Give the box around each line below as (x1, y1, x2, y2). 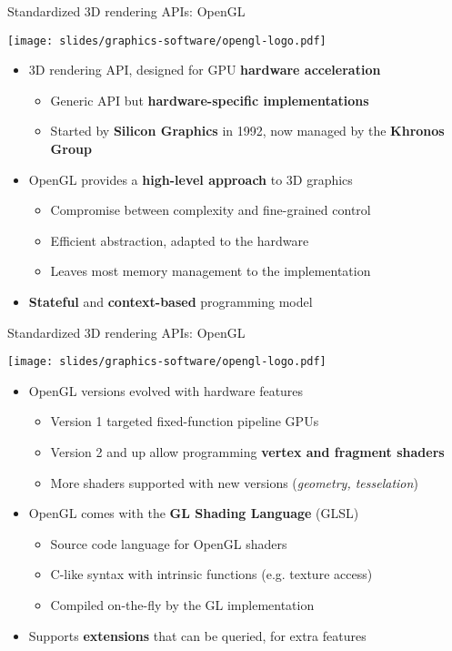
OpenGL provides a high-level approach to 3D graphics (28, 169, 353, 188)
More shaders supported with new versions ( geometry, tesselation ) (50, 473, 418, 492)
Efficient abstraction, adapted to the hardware (50, 230, 309, 249)
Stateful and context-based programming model (28, 292, 313, 310)
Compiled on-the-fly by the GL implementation (50, 595, 315, 614)
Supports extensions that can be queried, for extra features (28, 626, 367, 645)
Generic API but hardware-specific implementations (50, 90, 369, 109)
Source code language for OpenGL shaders (50, 534, 287, 553)
